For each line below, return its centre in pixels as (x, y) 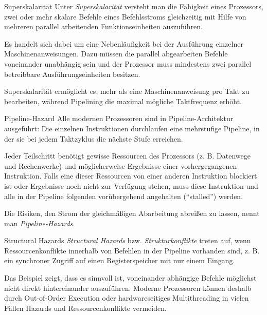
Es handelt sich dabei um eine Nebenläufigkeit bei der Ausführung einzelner (124, 43)
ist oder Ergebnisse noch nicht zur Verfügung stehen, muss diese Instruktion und (131, 185)
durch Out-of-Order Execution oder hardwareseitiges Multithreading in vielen (127, 298)
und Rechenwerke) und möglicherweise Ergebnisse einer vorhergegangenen (121, 165)
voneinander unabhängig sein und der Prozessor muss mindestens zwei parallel (128, 63)
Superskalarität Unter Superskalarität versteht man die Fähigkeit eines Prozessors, (134, 6)
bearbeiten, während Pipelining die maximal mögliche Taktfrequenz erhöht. (123, 101)
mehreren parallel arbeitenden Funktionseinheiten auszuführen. (104, 26)
